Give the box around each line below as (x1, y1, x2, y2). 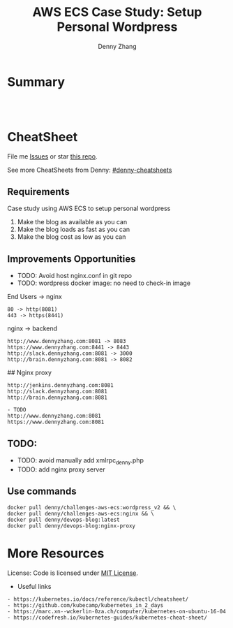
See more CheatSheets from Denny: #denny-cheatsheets (7, 166, 172, 174)
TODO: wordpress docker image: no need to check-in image (17, 279, 190, 287)
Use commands (7, 485, 77, 497)
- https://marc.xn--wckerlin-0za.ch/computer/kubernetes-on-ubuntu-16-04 (7, 608, 227, 615)
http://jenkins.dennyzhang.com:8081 (7, 382, 114, 389)
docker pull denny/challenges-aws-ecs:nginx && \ (7, 510, 155, 517)
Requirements (7, 186, 70, 198)
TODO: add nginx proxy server (17, 465, 106, 474)
